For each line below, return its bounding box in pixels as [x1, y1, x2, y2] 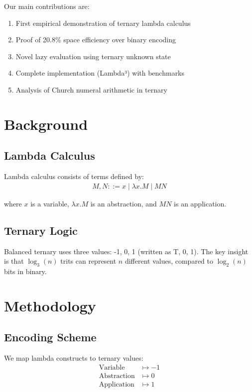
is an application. [174, 198, 227, 208]
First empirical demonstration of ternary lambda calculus [15, 17, 191, 28]
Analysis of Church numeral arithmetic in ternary [15, 84, 167, 95]
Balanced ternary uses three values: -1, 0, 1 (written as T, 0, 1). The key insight [4, 246, 249, 256]
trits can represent [60, 256, 117, 266]
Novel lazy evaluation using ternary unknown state [15, 51, 171, 61]
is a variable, [30, 198, 69, 208]
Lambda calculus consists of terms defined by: [4, 171, 144, 182]
